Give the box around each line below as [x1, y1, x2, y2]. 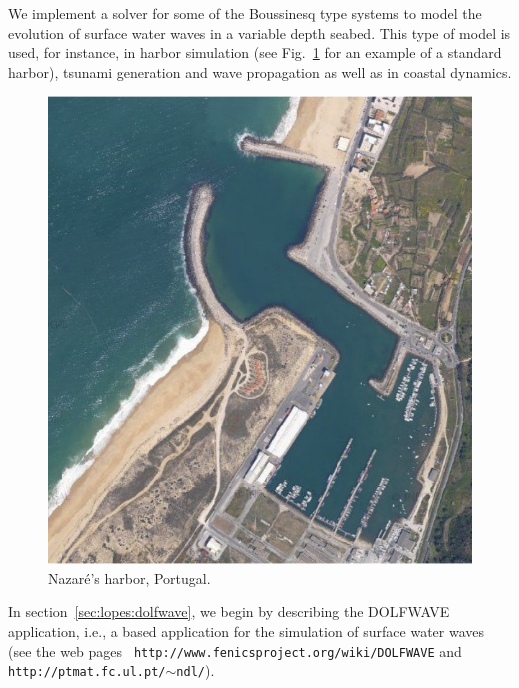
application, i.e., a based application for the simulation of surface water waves [8, 620, 485, 641]
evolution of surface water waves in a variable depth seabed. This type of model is [8, 22, 511, 43]
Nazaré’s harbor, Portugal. [48, 567, 211, 588]
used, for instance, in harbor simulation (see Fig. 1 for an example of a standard [8, 42, 502, 63]
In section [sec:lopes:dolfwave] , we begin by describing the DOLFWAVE [8, 601, 450, 622]
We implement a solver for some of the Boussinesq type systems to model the [8, 3, 482, 23]
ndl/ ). [176, 660, 215, 681]
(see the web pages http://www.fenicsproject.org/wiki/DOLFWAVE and [8, 640, 462, 661]
